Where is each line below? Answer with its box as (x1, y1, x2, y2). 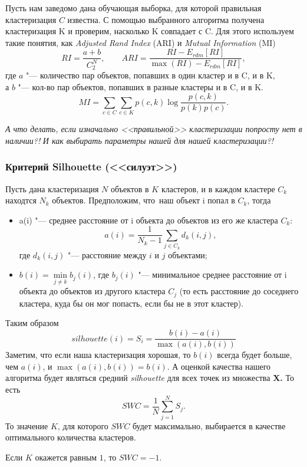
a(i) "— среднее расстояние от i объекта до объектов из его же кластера (19, 213, 278, 226)
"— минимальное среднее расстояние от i (138, 268, 287, 281)
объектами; (168, 248, 207, 261)
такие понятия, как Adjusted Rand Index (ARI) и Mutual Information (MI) (5, 36, 276, 48)
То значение (5, 419, 48, 432)
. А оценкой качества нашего (167, 360, 271, 372)
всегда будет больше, (217, 348, 292, 361)
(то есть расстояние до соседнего (179, 285, 299, 297)
